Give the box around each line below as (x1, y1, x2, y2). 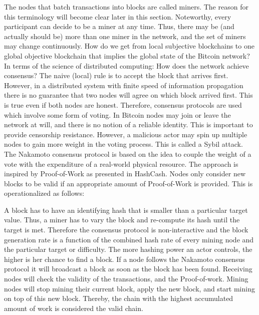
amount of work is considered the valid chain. (4, 302, 143, 313)
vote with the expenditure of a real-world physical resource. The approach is (4, 158, 238, 169)
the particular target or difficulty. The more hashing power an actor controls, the (4, 244, 252, 254)
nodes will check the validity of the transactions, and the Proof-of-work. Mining (4, 273, 248, 284)
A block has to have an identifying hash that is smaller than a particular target (4, 204, 248, 215)
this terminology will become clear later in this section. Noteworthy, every (4, 11, 231, 22)
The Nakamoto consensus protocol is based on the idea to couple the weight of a (4, 148, 251, 159)
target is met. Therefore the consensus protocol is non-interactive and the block (4, 224, 248, 235)
